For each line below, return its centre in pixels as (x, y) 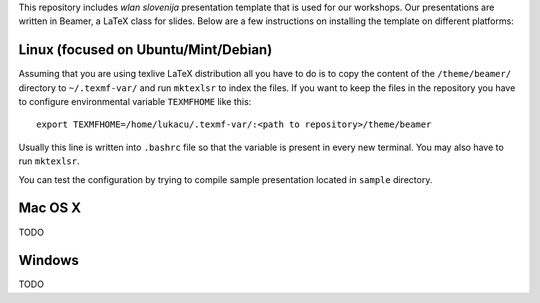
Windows (48, 260)
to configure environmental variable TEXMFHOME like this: (135, 102)
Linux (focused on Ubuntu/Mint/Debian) (145, 50)
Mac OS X (50, 208)
